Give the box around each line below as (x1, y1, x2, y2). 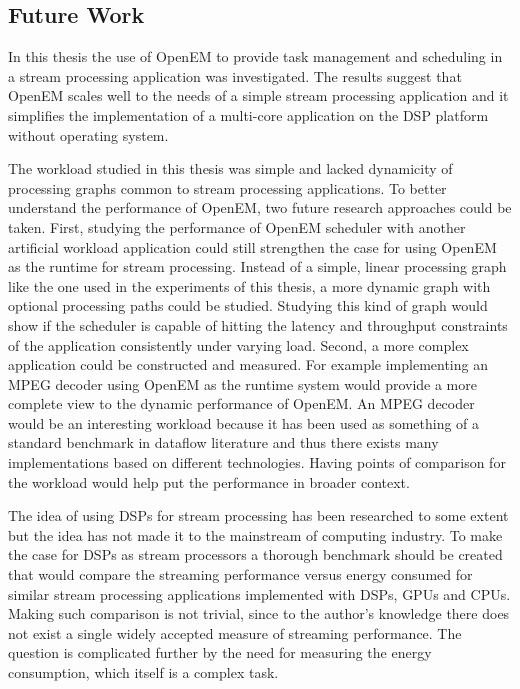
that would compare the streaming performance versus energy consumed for (8, 564, 473, 585)
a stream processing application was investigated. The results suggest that (8, 65, 462, 86)
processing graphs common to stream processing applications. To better (8, 177, 447, 198)
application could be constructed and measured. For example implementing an (8, 354, 488, 375)
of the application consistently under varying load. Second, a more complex (8, 334, 469, 355)
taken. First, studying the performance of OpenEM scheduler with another (8, 216, 466, 237)
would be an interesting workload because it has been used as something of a (8, 412, 480, 433)
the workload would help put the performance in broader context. (8, 471, 410, 492)
